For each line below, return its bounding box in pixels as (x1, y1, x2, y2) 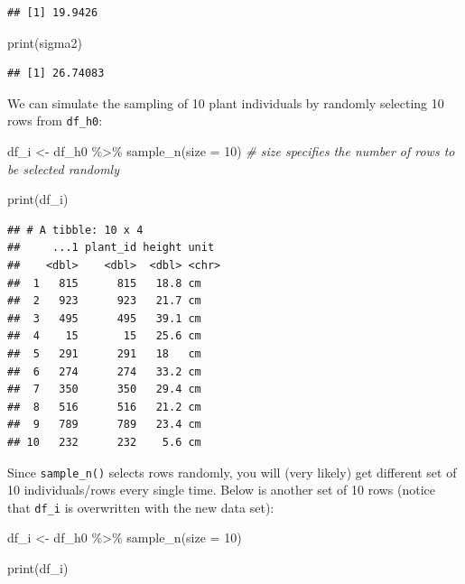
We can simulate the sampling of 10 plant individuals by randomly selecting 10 (7, 93, 444, 112)
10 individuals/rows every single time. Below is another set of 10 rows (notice (7, 480, 436, 499)
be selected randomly (7, 159, 119, 178)
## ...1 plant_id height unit (7, 241, 215, 255)
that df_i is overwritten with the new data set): (7, 497, 274, 516)
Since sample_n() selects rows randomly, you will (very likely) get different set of (7, 462, 457, 481)
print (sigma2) (7, 32, 82, 51)
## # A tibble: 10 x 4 (7, 223, 144, 236)
